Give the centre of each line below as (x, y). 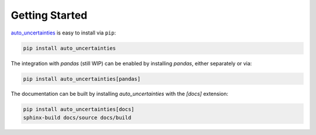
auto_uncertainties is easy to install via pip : (63, 33)
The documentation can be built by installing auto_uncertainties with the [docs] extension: (119, 94)
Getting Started (49, 15)
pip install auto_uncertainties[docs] (79, 109)
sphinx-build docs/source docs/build (77, 117)
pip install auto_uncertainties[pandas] (82, 79)
